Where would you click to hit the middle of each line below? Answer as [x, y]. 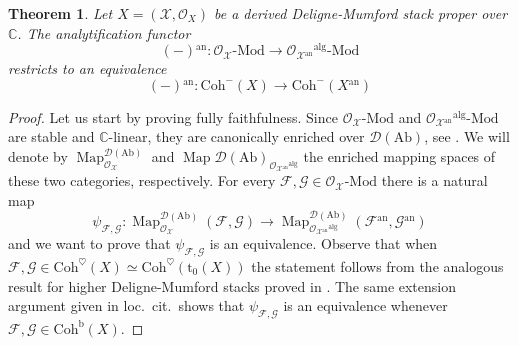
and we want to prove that [89, 243]
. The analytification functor [104, 32]
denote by [38, 156]
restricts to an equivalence [87, 68]
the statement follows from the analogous [377, 265]
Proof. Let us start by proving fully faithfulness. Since [173, 116]
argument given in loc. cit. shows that [126, 305]
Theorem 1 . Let [60, 13]
